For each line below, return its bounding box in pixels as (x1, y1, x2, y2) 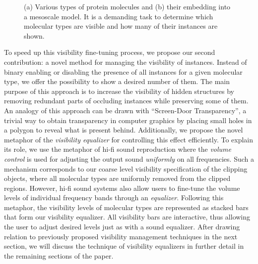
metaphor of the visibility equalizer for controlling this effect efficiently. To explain (4, 134, 254, 144)
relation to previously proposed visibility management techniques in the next (4, 231, 238, 241)
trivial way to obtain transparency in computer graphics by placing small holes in (4, 115, 252, 125)
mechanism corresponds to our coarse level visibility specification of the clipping (4, 163, 248, 174)
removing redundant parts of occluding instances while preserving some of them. (4, 95, 249, 106)
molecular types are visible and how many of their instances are (24, 21, 218, 31)
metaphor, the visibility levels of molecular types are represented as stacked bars (4, 202, 249, 212)
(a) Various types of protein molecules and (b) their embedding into (24, 1, 231, 11)
